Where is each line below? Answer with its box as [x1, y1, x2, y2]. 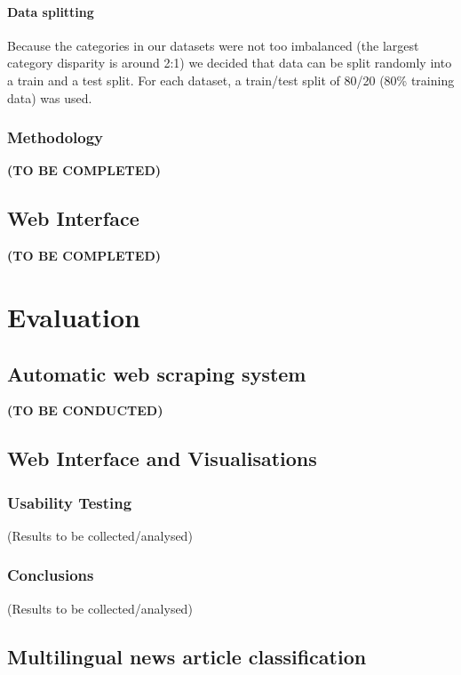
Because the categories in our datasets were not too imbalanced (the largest [7, 36, 419, 54]
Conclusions [7, 564, 94, 586]
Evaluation [7, 298, 140, 334]
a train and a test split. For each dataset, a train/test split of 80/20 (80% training [7, 70, 455, 89]
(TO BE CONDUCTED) [7, 401, 163, 420]
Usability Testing [7, 491, 132, 513]
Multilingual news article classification [7, 642, 367, 670]
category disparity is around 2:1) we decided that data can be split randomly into [7, 53, 452, 72]
